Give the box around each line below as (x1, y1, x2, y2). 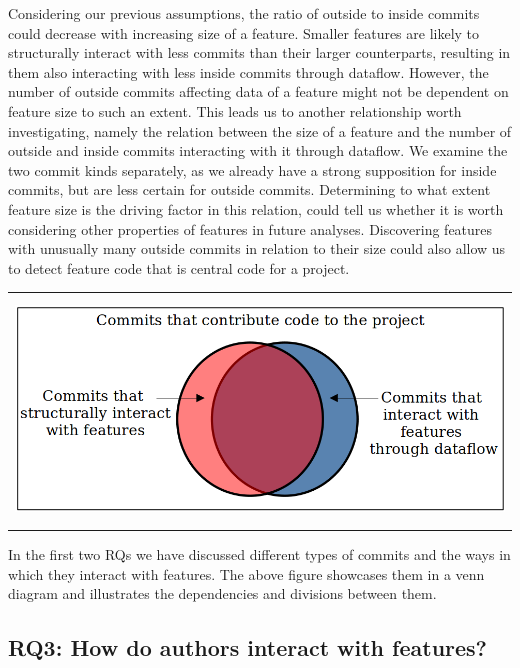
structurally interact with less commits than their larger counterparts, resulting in (8, 42, 511, 63)
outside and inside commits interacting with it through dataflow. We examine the (8, 140, 508, 161)
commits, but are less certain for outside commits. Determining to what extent (8, 179, 491, 200)
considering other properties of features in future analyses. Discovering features (8, 218, 493, 239)
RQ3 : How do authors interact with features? (8, 632, 488, 663)
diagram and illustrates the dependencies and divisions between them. (8, 583, 437, 604)
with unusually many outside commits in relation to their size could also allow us (8, 238, 506, 259)
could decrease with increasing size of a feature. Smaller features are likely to (8, 22, 480, 43)
